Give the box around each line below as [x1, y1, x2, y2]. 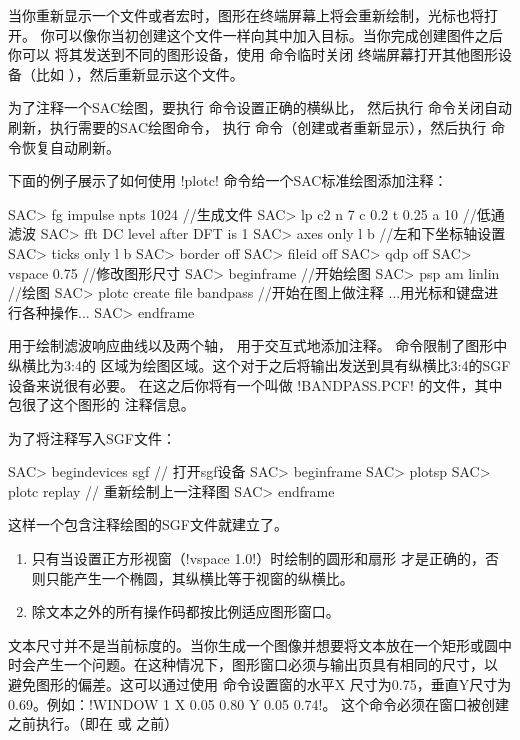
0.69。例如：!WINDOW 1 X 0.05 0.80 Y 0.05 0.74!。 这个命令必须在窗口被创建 [8, 693, 510, 714]
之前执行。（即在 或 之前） [8, 713, 179, 734]
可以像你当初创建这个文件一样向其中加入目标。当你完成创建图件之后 [54, 24, 503, 45]
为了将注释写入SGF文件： [8, 427, 176, 448]
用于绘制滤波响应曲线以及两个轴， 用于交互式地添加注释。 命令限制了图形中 [8, 335, 508, 356]
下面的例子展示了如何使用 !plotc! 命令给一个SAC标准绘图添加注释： [8, 170, 448, 191]
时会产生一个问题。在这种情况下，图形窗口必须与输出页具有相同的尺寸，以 [8, 654, 498, 675]
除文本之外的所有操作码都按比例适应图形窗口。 [31, 601, 340, 622]
